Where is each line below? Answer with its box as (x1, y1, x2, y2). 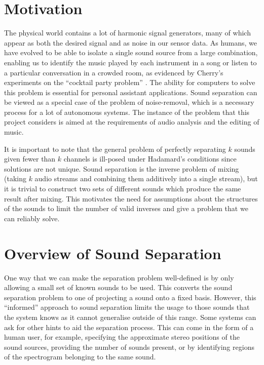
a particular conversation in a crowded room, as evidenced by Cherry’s (4, 67, 223, 77)
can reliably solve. (4, 213, 60, 223)
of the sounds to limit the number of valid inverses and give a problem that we (4, 203, 248, 214)
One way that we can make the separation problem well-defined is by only (4, 272, 234, 282)
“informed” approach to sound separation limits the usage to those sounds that (4, 302, 250, 312)
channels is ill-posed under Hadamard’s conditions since (63, 153, 237, 164)
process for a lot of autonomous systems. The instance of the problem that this (4, 106, 250, 117)
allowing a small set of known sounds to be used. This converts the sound (4, 282, 233, 293)
